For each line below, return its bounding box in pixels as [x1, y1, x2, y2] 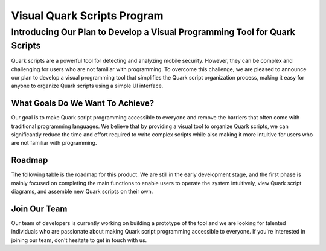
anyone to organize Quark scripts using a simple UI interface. [11, 82, 164, 90]
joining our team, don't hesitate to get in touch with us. [11, 236, 147, 244]
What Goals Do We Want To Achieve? [11, 98, 155, 109]
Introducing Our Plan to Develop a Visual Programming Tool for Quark [11, 27, 295, 37]
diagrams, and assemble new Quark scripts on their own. [11, 188, 153, 195]
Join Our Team [11, 203, 68, 214]
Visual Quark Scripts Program [11, 9, 164, 22]
